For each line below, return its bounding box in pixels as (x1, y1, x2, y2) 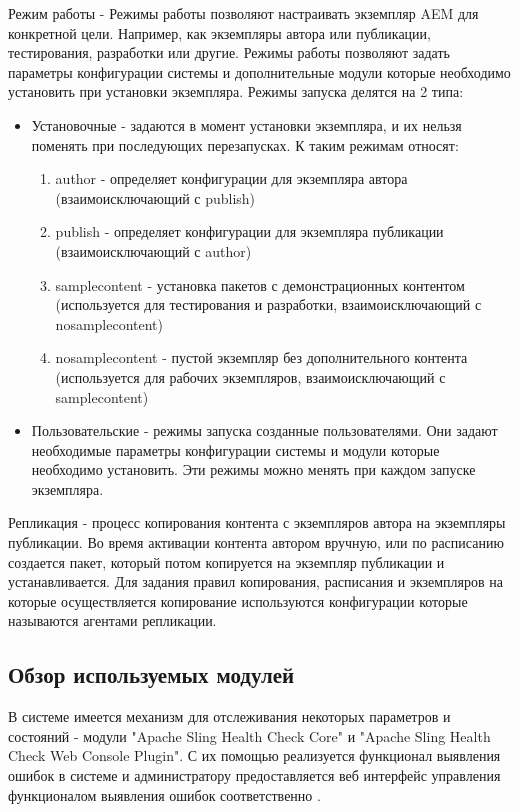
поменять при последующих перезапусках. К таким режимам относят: (31, 134, 459, 155)
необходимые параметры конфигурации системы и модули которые (31, 439, 440, 460)
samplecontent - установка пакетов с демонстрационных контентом (55, 274, 465, 295)
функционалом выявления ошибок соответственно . (8, 784, 321, 805)
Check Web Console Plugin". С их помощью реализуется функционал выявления (8, 745, 501, 766)
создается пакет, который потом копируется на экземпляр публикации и (8, 551, 445, 572)
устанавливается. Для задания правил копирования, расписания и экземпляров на (8, 571, 504, 592)
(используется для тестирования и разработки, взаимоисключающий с (55, 294, 482, 315)
